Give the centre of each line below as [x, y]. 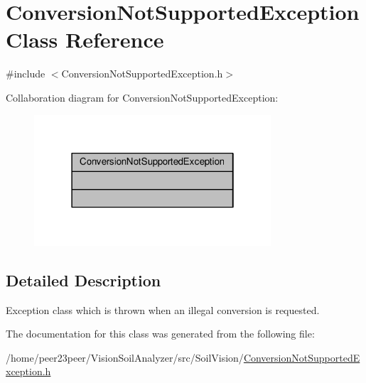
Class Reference [85, 39]
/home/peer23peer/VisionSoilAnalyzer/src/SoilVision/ [125, 357]
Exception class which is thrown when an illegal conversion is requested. [163, 309]
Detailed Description [84, 280]
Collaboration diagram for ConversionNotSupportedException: [142, 97]
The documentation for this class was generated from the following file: [160, 334]
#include [26, 74]
